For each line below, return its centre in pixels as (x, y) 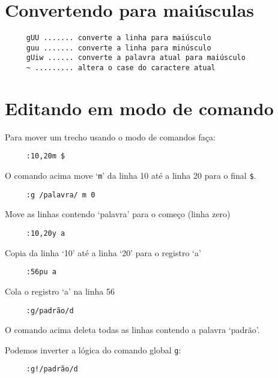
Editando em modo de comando (139, 108)
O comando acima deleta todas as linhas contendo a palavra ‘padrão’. (132, 330)
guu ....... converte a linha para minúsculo (119, 48)
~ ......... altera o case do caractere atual (121, 68)
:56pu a (41, 272)
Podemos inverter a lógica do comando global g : (93, 349)
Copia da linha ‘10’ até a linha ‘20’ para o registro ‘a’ (103, 252)
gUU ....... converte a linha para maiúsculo (119, 38)
